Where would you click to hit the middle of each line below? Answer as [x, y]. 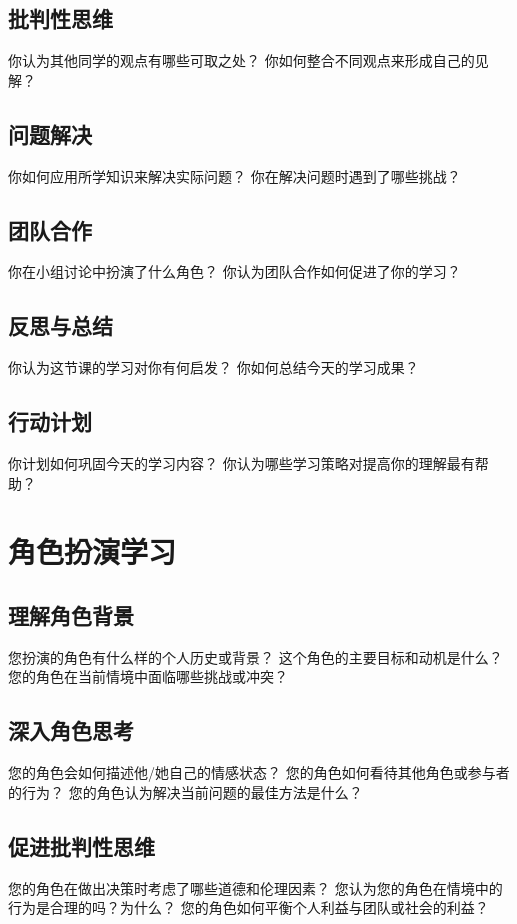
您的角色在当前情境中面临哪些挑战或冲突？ [148, 676]
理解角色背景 [71, 614]
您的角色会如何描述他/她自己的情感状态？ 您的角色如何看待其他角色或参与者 [259, 772]
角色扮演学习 [92, 551]
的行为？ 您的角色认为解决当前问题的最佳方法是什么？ [185, 791]
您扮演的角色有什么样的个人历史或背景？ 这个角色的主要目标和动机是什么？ [255, 656]
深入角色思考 [71, 730]
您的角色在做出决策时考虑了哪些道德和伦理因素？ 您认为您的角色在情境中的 [255, 887]
